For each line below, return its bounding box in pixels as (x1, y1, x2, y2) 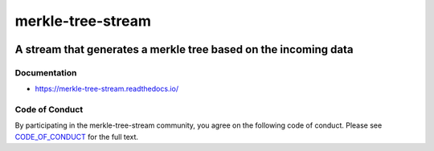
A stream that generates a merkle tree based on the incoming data (14, 43, 354, 56)
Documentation (14, 67, 77, 78)
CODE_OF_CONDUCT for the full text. (14, 132, 139, 141)
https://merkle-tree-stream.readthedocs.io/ (35, 84, 179, 94)
